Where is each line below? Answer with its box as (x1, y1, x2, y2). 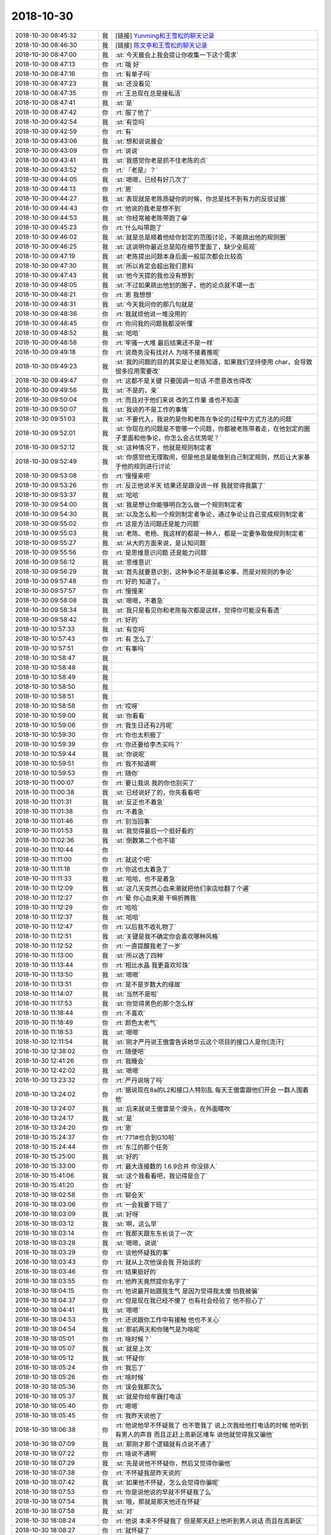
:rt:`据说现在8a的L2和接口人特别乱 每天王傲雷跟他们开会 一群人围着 (115, 1086, 309, 1094)
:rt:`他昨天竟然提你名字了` (115, 1277, 189, 1286)
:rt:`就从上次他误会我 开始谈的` (115, 1257, 203, 1266)
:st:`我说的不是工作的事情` (115, 405, 190, 414)
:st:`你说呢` (115, 750, 147, 758)
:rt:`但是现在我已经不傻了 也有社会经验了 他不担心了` (115, 1296, 266, 1305)
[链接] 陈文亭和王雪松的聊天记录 (115, 41, 208, 49)
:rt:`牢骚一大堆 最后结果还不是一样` (115, 338, 215, 347)
